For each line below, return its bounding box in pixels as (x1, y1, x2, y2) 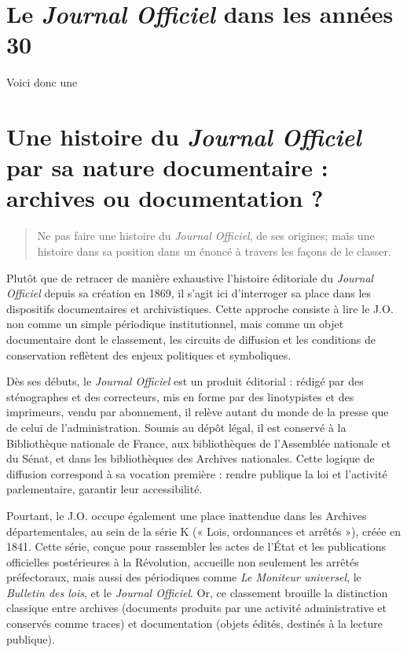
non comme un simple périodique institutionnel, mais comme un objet (6, 315, 344, 332)
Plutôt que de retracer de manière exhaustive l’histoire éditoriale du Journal (6, 269, 374, 286)
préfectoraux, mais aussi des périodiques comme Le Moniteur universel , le (6, 569, 361, 585)
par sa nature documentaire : (6, 151, 328, 183)
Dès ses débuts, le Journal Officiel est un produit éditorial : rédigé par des (6, 373, 364, 389)
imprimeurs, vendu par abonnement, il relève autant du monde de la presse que (6, 404, 389, 420)
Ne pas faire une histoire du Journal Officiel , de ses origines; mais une (37, 227, 375, 244)
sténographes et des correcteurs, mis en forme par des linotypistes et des (6, 388, 354, 404)
